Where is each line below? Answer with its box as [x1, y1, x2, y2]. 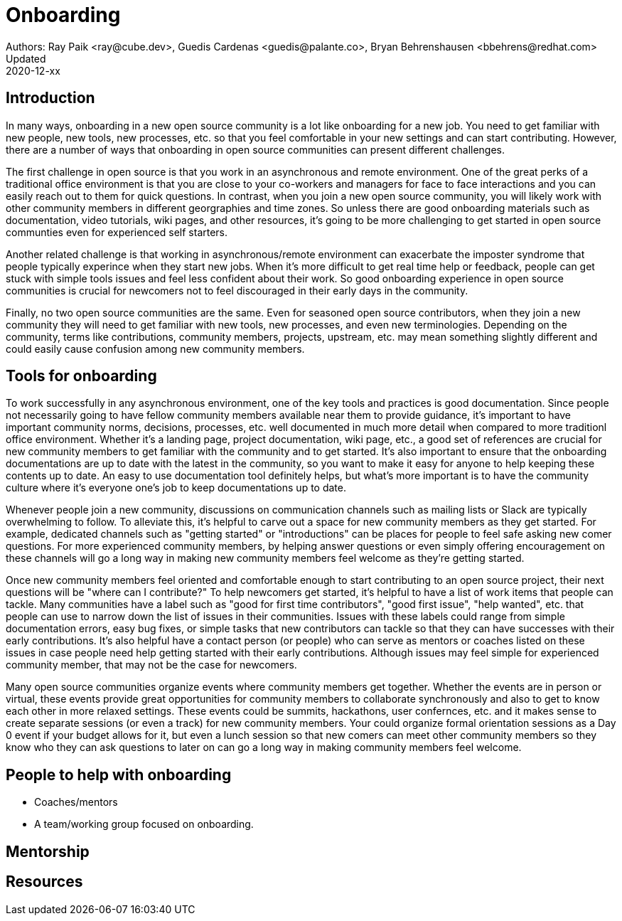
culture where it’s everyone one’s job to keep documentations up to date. [6, 481, 346, 494]
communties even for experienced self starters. [6, 225, 228, 238]
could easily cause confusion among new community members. [6, 342, 305, 355]
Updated [6, 52, 46, 65]
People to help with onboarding [6, 765, 232, 784]
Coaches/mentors [34, 796, 118, 809]
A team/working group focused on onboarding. [34, 818, 254, 831]
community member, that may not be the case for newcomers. [6, 659, 297, 671]
